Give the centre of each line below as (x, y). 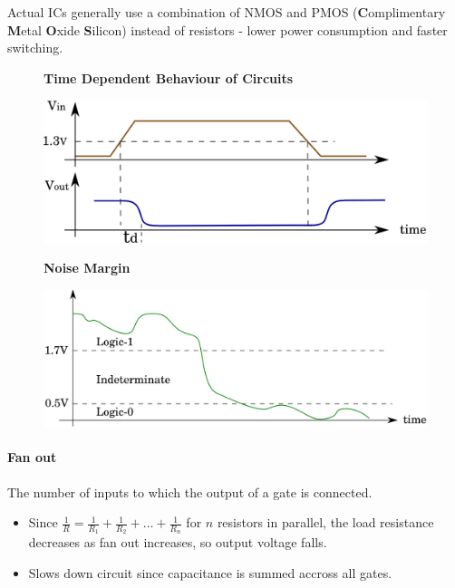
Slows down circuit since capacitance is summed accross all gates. (210, 572)
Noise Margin (87, 268)
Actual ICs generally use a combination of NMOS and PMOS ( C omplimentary (227, 12)
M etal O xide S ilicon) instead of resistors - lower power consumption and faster (227, 29)
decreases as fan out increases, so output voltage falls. (178, 542)
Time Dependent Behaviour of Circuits (169, 77)
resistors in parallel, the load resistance (325, 522)
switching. (35, 48)
